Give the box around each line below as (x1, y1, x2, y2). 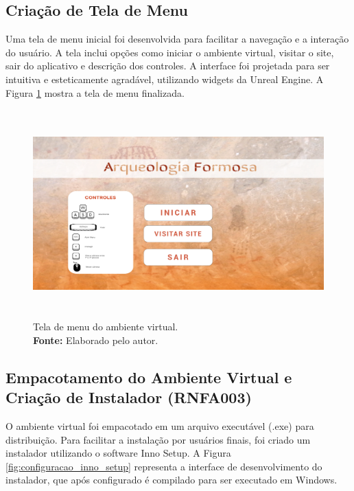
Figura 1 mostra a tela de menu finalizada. (5, 85, 185, 100)
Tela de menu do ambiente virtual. (33, 319, 178, 334)
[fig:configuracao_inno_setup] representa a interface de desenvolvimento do (5, 459, 322, 473)
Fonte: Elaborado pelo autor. (33, 332, 158, 347)
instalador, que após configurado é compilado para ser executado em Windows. (5, 472, 338, 487)
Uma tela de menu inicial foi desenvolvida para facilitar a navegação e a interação (5, 32, 349, 46)
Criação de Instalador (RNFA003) (5, 387, 252, 408)
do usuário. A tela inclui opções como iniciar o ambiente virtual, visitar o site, (5, 45, 334, 59)
